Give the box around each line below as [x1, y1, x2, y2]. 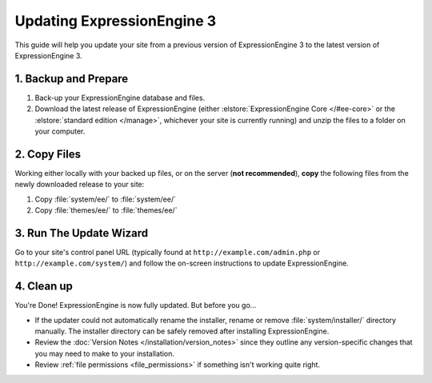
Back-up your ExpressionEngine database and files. [34, 93, 206, 102]
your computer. [34, 126, 86, 136]
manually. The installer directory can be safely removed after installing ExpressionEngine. [34, 326, 330, 336]
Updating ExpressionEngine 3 [14, 12, 217, 30]
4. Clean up [14, 280, 74, 293]
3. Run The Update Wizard [14, 226, 148, 240]
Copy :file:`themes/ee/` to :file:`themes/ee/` [34, 205, 178, 215]
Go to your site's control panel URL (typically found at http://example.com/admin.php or [14, 248, 321, 257]
